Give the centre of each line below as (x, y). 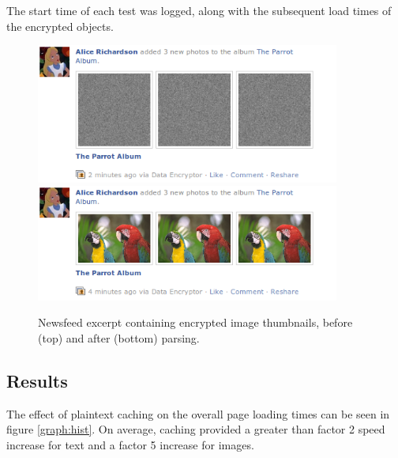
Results (37, 381)
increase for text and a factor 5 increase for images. (130, 445)
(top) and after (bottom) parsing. (119, 338)
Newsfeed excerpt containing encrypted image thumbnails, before (195, 322)
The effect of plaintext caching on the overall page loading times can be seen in (198, 413)
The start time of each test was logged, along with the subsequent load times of (199, 10)
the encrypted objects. (60, 26)
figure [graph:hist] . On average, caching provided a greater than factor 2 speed (196, 429)
